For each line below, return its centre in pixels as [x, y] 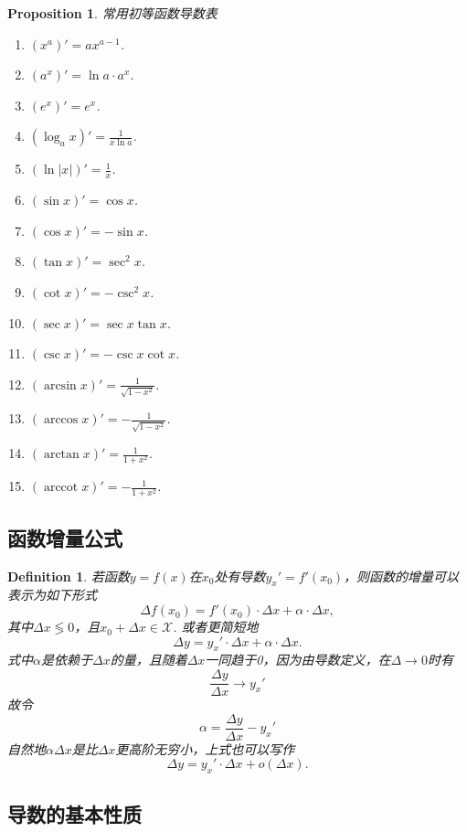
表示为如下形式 [52, 595]
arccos [61, 420]
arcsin [60, 385]
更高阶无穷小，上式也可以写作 [205, 748]
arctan [61, 455]
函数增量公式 [65, 537]
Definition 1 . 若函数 [69, 576]
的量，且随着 [149, 660]
